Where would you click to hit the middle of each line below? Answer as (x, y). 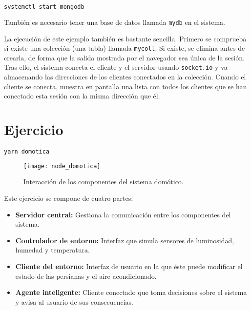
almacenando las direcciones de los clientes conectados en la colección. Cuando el (125, 77)
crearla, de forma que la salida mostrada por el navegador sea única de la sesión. (124, 57)
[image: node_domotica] (62, 166)
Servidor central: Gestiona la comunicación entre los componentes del (123, 214)
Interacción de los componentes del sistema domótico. (104, 182)
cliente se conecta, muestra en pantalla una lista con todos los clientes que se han (125, 86)
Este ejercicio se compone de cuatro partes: (69, 198)
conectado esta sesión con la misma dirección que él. (82, 96)
